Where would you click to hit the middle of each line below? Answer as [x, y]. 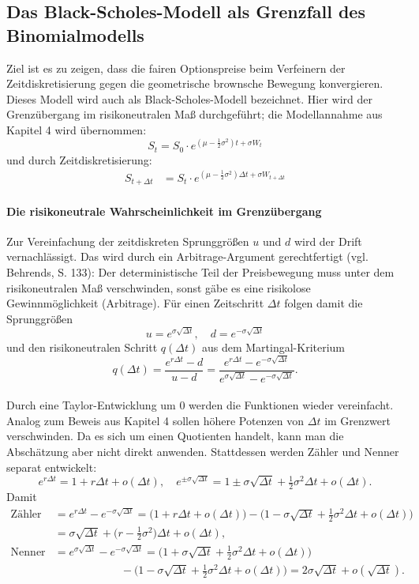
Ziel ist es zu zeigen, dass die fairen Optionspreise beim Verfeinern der [176, 68]
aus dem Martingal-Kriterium [273, 347]
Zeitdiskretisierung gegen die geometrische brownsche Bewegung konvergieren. [195, 83]
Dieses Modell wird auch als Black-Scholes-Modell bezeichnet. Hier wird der [189, 98]
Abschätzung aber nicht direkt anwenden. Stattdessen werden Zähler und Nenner [203, 451]
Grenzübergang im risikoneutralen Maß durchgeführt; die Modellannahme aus [195, 114]
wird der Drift [328, 241]
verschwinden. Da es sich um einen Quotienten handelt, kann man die [175, 436]
